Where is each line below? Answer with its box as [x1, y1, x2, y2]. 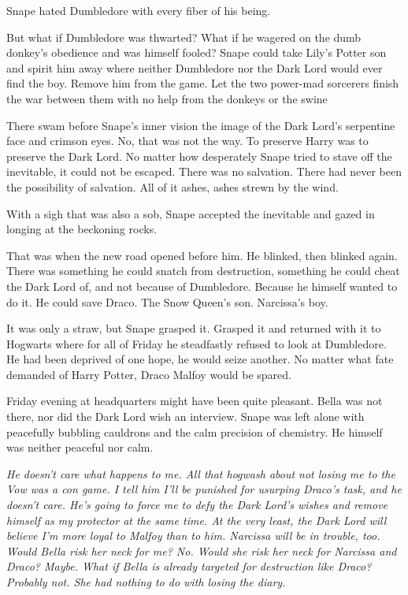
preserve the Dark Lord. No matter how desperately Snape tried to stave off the [6, 147, 392, 164]
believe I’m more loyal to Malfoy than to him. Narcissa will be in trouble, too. [6, 527, 380, 544]
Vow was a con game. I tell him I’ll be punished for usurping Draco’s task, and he [6, 481, 402, 497]
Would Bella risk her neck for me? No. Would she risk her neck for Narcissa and [6, 542, 397, 559]
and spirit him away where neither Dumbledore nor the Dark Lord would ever [6, 59, 383, 76]
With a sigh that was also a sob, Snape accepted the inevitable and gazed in [6, 205, 375, 221]
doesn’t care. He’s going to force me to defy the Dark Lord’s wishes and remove [6, 496, 388, 513]
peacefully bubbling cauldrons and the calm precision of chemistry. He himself [6, 423, 383, 440]
